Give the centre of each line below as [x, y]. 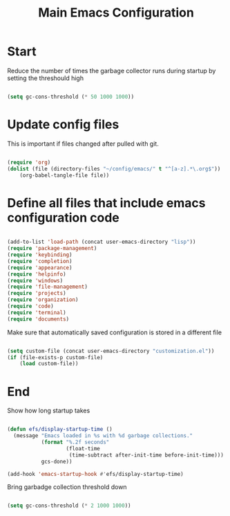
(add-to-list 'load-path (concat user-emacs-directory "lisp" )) [102, 242]
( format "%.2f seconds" [75, 442]
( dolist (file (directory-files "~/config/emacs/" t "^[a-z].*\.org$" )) [114, 169]
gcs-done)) [57, 461]
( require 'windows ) [35, 280]
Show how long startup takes [49, 411]
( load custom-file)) [49, 364]
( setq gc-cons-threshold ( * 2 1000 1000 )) [69, 506]
